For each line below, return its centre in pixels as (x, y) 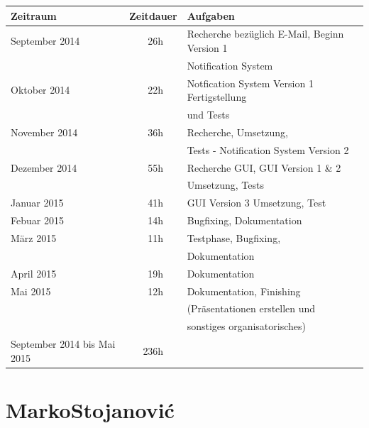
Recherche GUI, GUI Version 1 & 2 (264, 167)
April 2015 (34, 273)
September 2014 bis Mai (63, 344)
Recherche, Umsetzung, (237, 132)
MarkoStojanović (90, 409)
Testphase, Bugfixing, (234, 237)
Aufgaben (211, 15)
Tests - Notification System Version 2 (268, 149)
